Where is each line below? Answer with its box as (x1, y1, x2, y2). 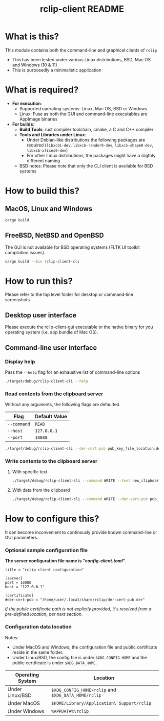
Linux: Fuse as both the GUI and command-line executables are (19, 111, 147, 117)
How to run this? (5, 275, 73, 287)
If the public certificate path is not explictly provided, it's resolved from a (5, 606, 152, 612)
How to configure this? (5, 513, 99, 525)
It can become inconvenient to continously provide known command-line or (5, 529, 157, 535)
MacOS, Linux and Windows (5, 205, 93, 213)
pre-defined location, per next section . (5, 611, 83, 617)
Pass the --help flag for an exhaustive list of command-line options (5, 369, 141, 375)
